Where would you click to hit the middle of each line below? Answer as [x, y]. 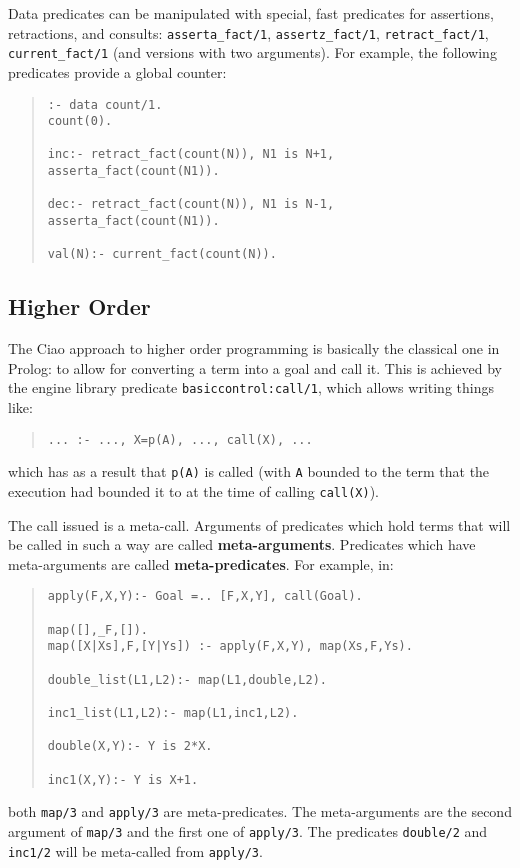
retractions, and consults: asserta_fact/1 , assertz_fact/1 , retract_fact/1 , [248, 32]
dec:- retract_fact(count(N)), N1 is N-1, [191, 204]
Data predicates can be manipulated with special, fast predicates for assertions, [251, 13]
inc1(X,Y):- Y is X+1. [123, 779]
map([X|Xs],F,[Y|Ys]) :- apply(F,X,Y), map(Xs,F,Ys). [230, 646]
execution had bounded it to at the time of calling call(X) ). [193, 491]
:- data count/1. [105, 104]
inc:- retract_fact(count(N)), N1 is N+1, [191, 154]
